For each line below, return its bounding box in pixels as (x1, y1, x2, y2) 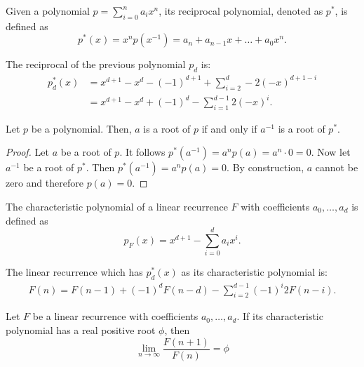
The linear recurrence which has (6, 265, 143, 279)
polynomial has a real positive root (6, 323, 156, 338)
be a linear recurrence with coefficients (32, 309, 198, 323)
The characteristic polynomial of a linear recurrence (6, 199, 228, 214)
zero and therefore (6, 175, 83, 190)
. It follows (119, 145, 166, 159)
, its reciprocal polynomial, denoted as (159, 4, 323, 18)
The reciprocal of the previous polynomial (6, 57, 186, 72)
